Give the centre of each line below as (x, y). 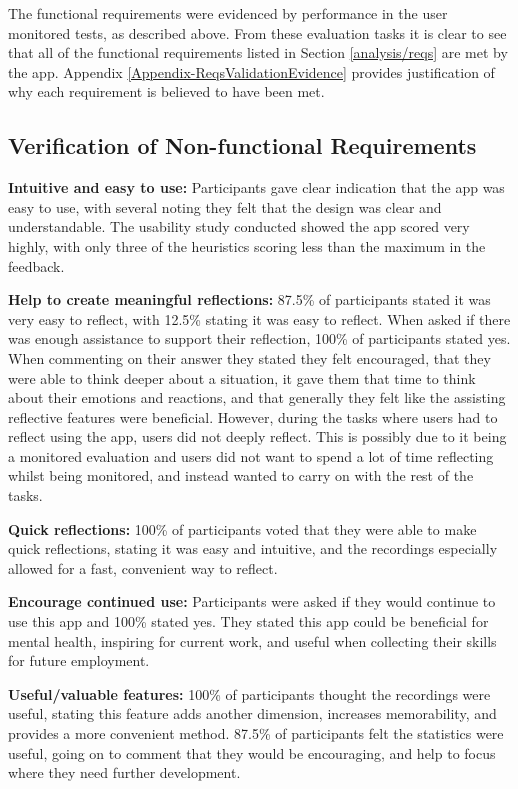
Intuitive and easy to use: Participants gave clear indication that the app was (256, 187)
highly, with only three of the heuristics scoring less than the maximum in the (247, 245)
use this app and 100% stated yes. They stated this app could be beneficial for (248, 621)
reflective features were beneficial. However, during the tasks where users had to (253, 416)
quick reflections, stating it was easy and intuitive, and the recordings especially (253, 548)
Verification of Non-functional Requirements (242, 145)
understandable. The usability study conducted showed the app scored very (239, 226)
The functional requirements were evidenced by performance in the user (228, 13)
